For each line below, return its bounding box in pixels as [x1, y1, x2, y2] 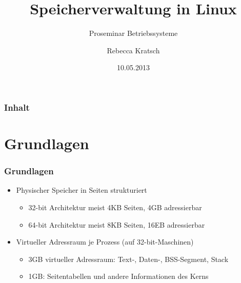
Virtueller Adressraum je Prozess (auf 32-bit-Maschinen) [16, 236, 194, 247]
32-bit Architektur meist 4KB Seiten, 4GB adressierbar [28, 202, 202, 213]
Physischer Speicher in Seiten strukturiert [16, 185, 147, 195]
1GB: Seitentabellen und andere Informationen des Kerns [28, 271, 209, 281]
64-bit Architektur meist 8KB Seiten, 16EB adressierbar [28, 219, 205, 230]
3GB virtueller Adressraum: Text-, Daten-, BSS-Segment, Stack [28, 253, 229, 264]
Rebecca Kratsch [107, 45, 160, 55]
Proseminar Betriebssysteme [89, 28, 178, 38]
